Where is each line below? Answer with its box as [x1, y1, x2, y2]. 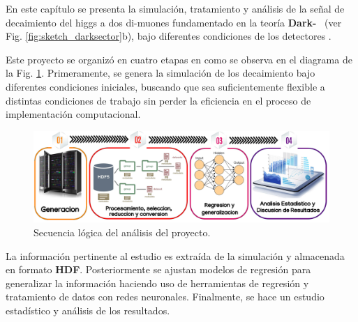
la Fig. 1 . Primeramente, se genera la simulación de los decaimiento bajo [6, 66, 315, 80]
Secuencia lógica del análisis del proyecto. [33, 225, 211, 240]
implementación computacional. [6, 107, 141, 121]
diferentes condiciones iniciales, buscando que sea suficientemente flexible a [6, 79, 325, 93]
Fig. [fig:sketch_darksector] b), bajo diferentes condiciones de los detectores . [6, 29, 331, 43]
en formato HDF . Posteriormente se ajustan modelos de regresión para [6, 262, 311, 277]
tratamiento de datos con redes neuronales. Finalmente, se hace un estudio [6, 289, 325, 304]
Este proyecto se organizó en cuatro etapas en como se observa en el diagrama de [6, 52, 352, 66]
